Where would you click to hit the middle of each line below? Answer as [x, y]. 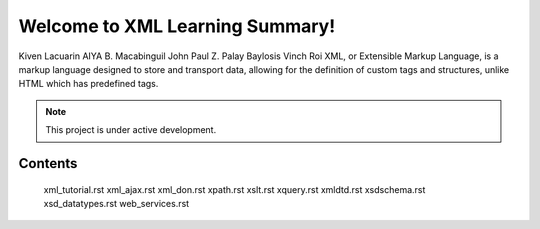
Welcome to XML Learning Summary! [177, 26]
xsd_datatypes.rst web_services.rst [116, 203]
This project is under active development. [131, 130]
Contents [48, 163]
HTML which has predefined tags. [88, 84]
